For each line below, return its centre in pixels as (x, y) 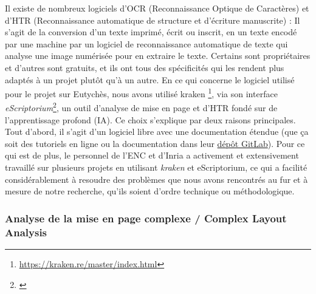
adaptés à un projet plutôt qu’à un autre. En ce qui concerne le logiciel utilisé (150, 79)
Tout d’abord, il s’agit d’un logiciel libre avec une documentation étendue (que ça (157, 132)
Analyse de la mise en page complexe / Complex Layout (146, 218)
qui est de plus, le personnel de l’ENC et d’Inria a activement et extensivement (152, 155)
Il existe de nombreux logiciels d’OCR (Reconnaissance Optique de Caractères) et (157, 8)
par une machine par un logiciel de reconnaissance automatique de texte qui (146, 43)
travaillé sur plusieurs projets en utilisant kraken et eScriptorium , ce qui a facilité (156, 167)
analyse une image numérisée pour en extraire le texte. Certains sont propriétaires (158, 56)
